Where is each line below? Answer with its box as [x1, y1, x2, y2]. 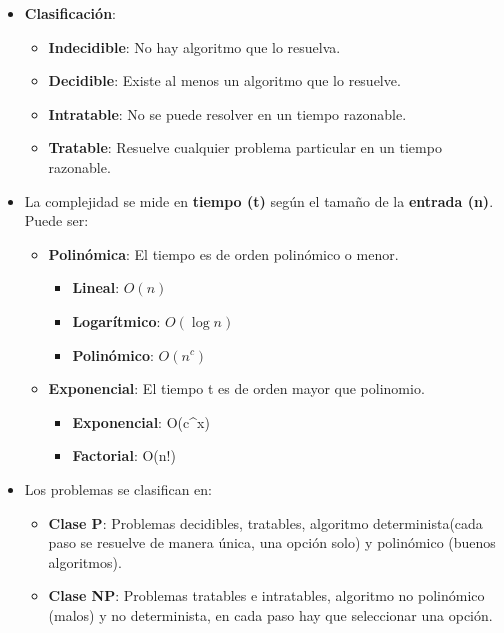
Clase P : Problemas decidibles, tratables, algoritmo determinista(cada [48, 512, 483, 533]
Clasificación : [24, 3, 116, 23]
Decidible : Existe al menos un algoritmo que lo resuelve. [48, 70, 401, 91]
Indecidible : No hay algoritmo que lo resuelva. [48, 36, 341, 57]
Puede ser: [24, 210, 89, 231]
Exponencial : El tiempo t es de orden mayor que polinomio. [48, 378, 425, 399]
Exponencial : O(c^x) [72, 411, 210, 432]
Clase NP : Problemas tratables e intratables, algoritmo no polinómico [48, 585, 485, 606]
